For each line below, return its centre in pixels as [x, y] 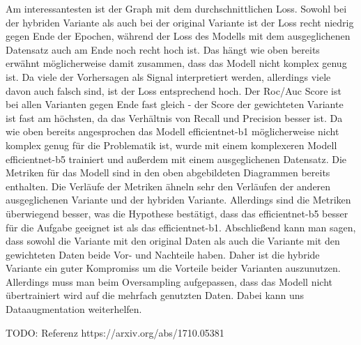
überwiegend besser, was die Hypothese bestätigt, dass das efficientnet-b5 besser [177, 213]
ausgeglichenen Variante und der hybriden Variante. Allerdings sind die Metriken [178, 200]
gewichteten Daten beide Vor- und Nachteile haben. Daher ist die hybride [163, 254]
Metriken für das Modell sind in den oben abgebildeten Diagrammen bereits [168, 172]
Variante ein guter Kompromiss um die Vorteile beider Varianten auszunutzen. [173, 268]
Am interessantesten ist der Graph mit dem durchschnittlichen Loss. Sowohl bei [176, 8]
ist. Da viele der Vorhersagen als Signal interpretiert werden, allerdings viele [168, 76]
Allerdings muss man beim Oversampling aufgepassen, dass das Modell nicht [169, 281]
